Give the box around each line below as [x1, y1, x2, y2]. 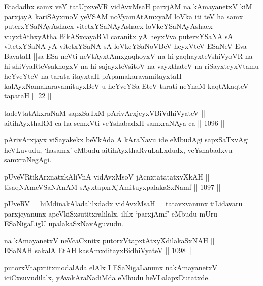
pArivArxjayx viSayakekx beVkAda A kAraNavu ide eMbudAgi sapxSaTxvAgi [4, 134, 249, 145]
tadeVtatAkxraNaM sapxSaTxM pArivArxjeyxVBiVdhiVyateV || [4, 107, 205, 118]
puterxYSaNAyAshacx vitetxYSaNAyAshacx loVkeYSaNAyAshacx [4, 21, 213, 31]
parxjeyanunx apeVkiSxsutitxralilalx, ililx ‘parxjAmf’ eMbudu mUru [4, 208, 217, 219]
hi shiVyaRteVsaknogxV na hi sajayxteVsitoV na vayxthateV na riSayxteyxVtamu [4, 60, 259, 71]
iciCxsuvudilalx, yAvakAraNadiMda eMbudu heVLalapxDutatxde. [4, 272, 210, 282]
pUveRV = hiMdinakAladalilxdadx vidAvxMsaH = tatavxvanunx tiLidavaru [4, 198, 243, 209]
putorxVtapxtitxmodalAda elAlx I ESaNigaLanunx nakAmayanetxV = [4, 262, 225, 273]
